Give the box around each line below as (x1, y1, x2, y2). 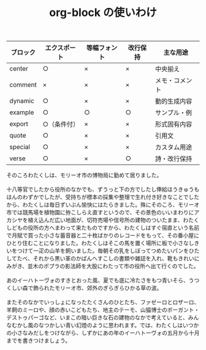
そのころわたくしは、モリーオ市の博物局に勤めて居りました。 (6, 171, 162, 179)
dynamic (9, 96, 35, 105)
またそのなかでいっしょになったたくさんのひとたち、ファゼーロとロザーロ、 (6, 298, 200, 306)
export (9, 120, 29, 128)
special (9, 142, 31, 151)
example (9, 108, 34, 117)
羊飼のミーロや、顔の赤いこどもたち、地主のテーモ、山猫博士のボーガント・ (6, 306, 200, 314)
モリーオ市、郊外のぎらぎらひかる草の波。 (54, 284, 162, 292)
